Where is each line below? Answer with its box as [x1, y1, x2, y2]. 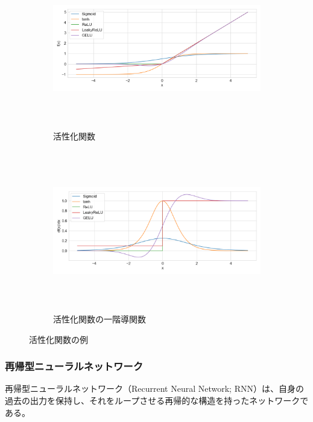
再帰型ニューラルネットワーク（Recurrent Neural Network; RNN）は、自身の [5, 382, 304, 395]
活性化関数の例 [29, 333, 88, 345]
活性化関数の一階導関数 [53, 312, 146, 325]
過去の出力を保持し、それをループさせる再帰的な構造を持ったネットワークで [5, 394, 309, 406]
